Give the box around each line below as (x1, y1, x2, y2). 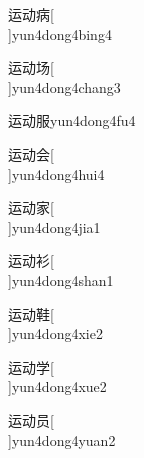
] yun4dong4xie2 (8, 323, 103, 344)
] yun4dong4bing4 (8, 23, 112, 44)
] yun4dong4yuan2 (8, 429, 116, 450)
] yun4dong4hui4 (8, 163, 105, 184)
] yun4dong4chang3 (8, 76, 121, 97)
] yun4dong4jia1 (8, 216, 101, 237)
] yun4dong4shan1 (8, 269, 114, 290)
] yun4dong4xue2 (8, 376, 107, 397)
